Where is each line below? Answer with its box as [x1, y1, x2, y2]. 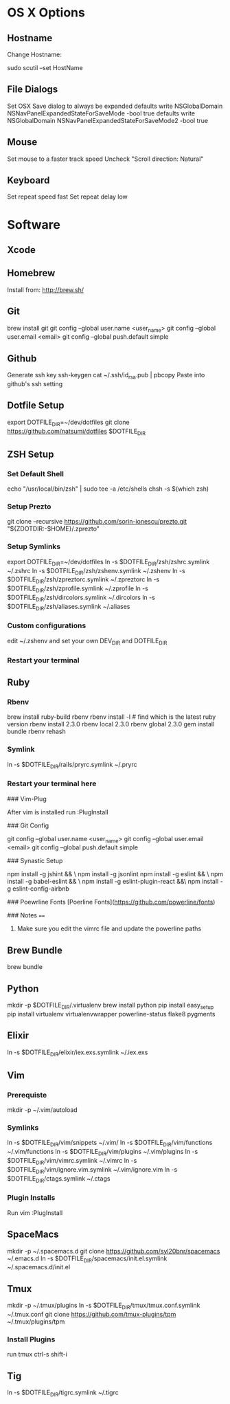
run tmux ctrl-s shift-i [7, 1350, 67, 1359]
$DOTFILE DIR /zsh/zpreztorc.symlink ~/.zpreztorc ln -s [7, 575, 160, 586]
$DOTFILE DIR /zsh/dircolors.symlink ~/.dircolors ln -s [7, 593, 156, 603]
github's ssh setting [7, 380, 63, 388]
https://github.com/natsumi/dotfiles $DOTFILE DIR [7, 427, 146, 437]
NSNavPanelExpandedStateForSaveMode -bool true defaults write [7, 109, 196, 118]
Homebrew [7, 267, 56, 279]
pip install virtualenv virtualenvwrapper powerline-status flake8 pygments [7, 1010, 216, 1018]
